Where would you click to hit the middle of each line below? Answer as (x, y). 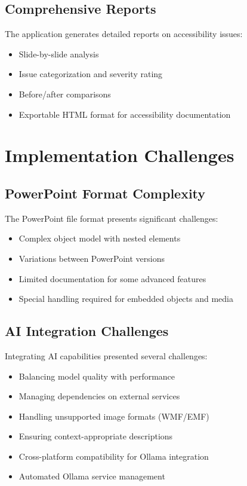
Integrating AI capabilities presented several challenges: (106, 355)
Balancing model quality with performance (97, 376)
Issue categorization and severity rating (91, 74)
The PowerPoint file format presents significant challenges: (112, 218)
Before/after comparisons (65, 94)
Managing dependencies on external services (99, 396)
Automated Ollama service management (92, 476)
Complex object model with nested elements (100, 238)
